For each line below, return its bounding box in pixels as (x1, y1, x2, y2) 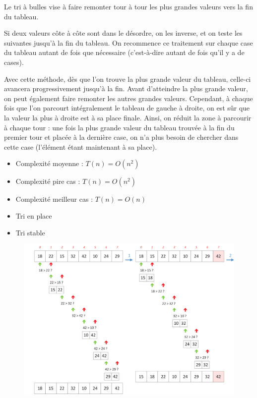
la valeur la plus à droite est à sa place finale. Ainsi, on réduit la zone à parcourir (4, 112, 252, 122)
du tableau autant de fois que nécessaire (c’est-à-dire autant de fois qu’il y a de (4, 47, 245, 57)
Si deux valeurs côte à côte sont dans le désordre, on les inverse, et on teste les (4, 28, 243, 38)
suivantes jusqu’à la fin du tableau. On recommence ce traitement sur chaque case (4, 37, 253, 48)
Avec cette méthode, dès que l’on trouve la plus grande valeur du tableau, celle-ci (4, 73, 251, 84)
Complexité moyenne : (15, 158, 83, 169)
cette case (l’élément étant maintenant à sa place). (4, 141, 157, 152)
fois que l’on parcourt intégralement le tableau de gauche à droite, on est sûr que (4, 103, 250, 113)
